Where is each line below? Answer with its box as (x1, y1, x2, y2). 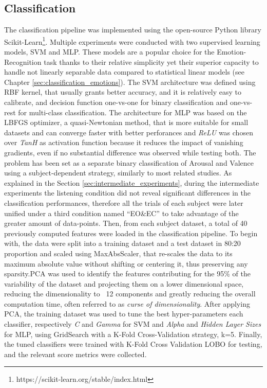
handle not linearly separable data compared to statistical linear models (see (4, 66, 244, 77)
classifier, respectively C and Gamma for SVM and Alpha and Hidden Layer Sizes (4, 319, 261, 329)
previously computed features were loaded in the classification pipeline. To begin (4, 227, 258, 238)
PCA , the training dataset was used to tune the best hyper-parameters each (4, 308, 243, 319)
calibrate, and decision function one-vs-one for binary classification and (4, 97, 228, 108)
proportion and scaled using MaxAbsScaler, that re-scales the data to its (4, 248, 233, 258)
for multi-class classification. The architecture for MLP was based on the (18, 107, 247, 117)
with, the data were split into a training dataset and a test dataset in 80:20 (4, 238, 241, 249)
